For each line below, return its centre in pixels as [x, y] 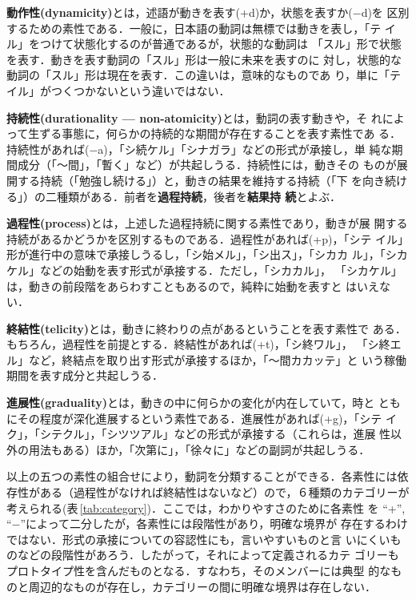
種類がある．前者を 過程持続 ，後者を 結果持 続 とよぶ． [199, 196]
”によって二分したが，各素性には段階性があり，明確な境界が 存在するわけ [214, 523]
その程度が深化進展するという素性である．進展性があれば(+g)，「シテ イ [207, 418]
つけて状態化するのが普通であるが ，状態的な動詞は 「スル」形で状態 [220, 44]
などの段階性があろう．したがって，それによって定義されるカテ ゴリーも [208, 555]
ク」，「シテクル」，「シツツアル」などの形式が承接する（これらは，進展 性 [199, 434]
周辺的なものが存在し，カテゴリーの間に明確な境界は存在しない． [202, 586]
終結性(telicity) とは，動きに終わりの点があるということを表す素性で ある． [206, 328]
